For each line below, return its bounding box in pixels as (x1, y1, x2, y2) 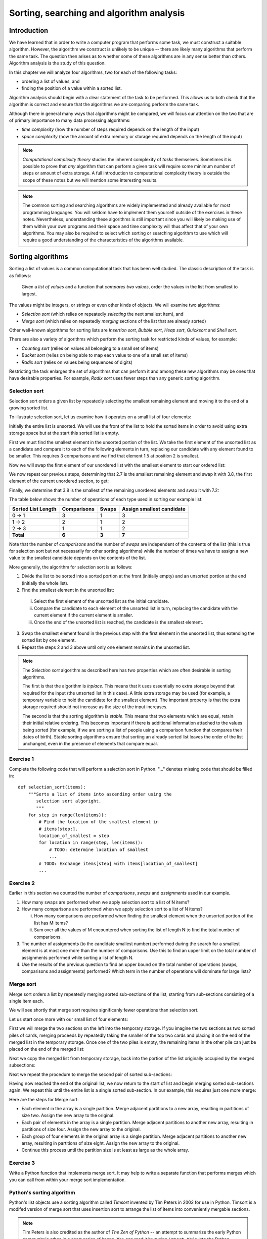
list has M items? (34, 920, 68, 926)
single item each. (9, 998, 44, 1004)
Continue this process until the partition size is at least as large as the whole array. (21, 1147, 189, 1153)
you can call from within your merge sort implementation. (9, 1177, 126, 1183)
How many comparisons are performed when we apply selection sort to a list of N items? (21, 906, 203, 912)
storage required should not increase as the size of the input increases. (22, 704, 168, 710)
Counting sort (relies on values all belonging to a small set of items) (21, 345, 159, 351)
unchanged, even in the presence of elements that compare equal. (22, 741, 158, 747)
